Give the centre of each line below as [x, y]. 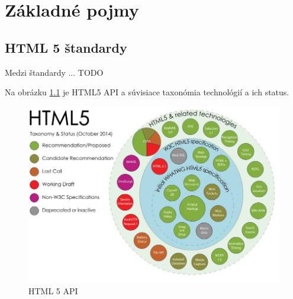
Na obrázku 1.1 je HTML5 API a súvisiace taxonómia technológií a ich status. [147, 92]
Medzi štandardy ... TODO [54, 72]
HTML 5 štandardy [66, 47]
